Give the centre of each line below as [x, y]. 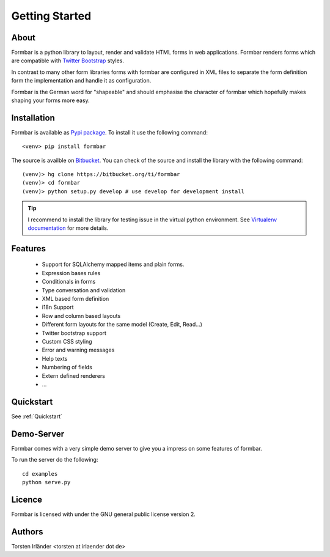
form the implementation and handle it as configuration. [81, 81]
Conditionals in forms [69, 282]
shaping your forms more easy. [50, 100]
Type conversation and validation [84, 290]
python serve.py [46, 482]
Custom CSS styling [67, 341]
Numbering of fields [67, 367]
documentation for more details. [68, 228]
